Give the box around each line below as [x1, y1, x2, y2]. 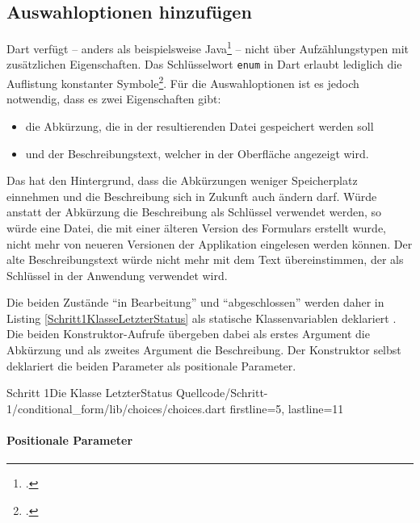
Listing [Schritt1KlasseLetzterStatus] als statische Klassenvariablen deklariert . [6, 309, 397, 326]
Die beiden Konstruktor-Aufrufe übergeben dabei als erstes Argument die [6, 325, 370, 342]
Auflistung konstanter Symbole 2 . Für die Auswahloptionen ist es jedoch [6, 73, 359, 91]
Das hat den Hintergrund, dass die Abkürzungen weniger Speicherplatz [6, 172, 358, 189]
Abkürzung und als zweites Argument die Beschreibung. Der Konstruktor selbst [6, 341, 401, 358]
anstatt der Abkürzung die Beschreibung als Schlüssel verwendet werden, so [6, 203, 382, 220]
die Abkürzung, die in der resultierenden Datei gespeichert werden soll [25, 117, 374, 134]
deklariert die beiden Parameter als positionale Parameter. [6, 357, 296, 374]
